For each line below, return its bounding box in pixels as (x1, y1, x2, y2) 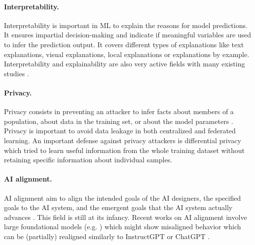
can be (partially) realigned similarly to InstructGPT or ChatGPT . (4, 231, 210, 241)
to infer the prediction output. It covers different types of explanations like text (4, 39, 244, 49)
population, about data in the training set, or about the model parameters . (4, 116, 233, 126)
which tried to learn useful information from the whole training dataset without (4, 145, 245, 155)
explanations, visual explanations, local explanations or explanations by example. (4, 49, 250, 59)
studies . (4, 68, 29, 78)
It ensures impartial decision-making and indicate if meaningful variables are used (4, 30, 252, 40)
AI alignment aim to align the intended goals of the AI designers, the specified (4, 192, 241, 203)
